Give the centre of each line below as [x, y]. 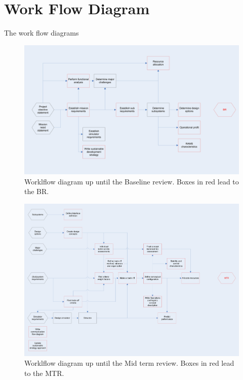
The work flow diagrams [42, 33]
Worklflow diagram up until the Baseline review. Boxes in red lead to [132, 181]
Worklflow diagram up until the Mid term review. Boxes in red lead [129, 363]
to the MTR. [44, 373]
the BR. [37, 191]
